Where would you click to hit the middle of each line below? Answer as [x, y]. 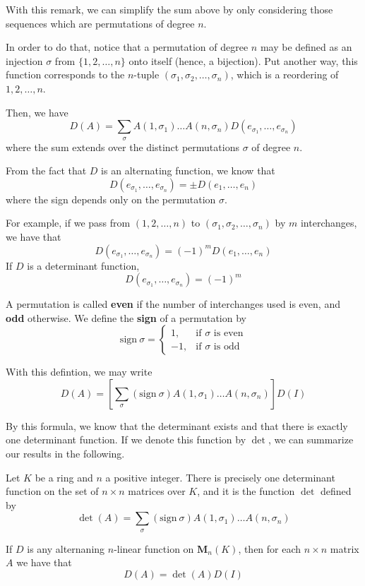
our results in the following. [65, 454]
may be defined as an [306, 47]
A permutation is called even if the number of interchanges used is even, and [173, 304]
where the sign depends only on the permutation [111, 199]
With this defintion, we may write [79, 372]
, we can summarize [311, 439]
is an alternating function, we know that [188, 171]
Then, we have [37, 112]
